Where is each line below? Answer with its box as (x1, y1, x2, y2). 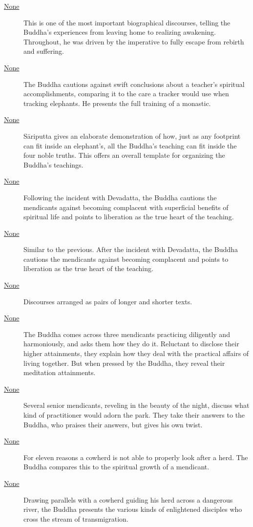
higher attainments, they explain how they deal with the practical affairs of (23, 348, 249, 358)
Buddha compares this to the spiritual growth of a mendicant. (23, 462, 210, 472)
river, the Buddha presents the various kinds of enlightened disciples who (23, 504, 242, 514)
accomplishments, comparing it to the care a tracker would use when (23, 88, 229, 99)
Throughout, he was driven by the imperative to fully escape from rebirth (23, 36, 244, 46)
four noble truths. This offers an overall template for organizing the (23, 150, 225, 160)
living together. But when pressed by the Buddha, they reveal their (23, 358, 225, 368)
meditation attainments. (23, 367, 96, 378)
